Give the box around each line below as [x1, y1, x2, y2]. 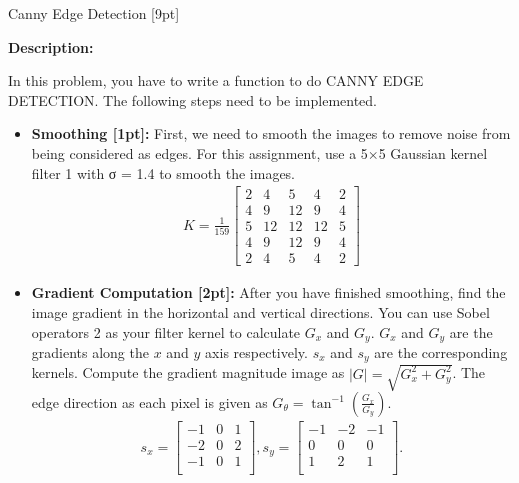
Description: [8, 36, 94, 57]
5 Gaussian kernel [378, 142, 488, 163]
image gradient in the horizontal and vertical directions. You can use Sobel [31, 301, 490, 322]
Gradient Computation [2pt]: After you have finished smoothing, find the [31, 282, 506, 303]
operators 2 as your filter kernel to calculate [31, 321, 301, 342]
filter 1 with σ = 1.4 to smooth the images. [31, 162, 296, 183]
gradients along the [31, 341, 149, 362]
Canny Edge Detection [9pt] [8, 3, 180, 23]
